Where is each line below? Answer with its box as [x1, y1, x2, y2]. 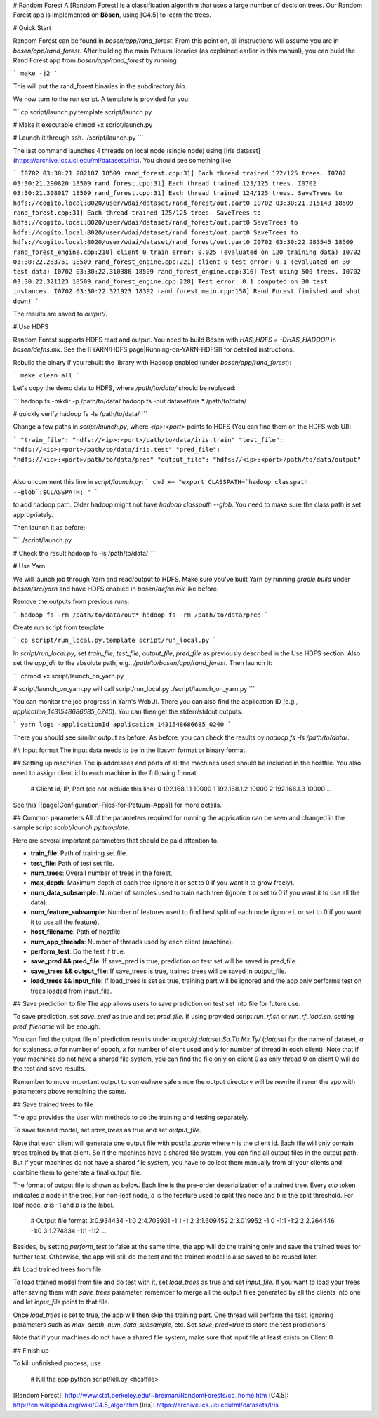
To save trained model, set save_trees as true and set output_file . [13, 1126, 201, 1135]
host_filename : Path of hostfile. [30, 928, 123, 936]
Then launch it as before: [13, 523, 86, 531]
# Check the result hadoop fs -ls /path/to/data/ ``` [13, 549, 157, 557]
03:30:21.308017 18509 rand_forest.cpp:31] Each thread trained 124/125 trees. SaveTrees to [13, 189, 343, 197]
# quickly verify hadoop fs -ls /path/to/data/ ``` [13, 410, 147, 418]
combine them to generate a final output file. [13, 1168, 142, 1177]
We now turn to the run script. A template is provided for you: [13, 95, 190, 103]
